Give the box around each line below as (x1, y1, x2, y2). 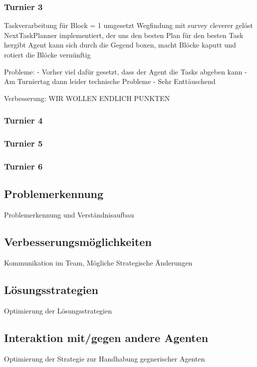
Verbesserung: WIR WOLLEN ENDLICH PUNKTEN (4, 92, 170, 103)
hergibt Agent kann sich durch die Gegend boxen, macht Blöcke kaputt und (4, 39, 236, 50)
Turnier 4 (4, 114, 43, 126)
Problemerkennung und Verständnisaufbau (4, 209, 134, 220)
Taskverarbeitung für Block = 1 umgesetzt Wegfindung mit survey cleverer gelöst (4, 20, 253, 30)
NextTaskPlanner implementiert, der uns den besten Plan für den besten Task (4, 29, 244, 40)
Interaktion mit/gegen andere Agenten (4, 329, 209, 345)
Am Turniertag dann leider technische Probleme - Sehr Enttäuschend (4, 76, 216, 86)
